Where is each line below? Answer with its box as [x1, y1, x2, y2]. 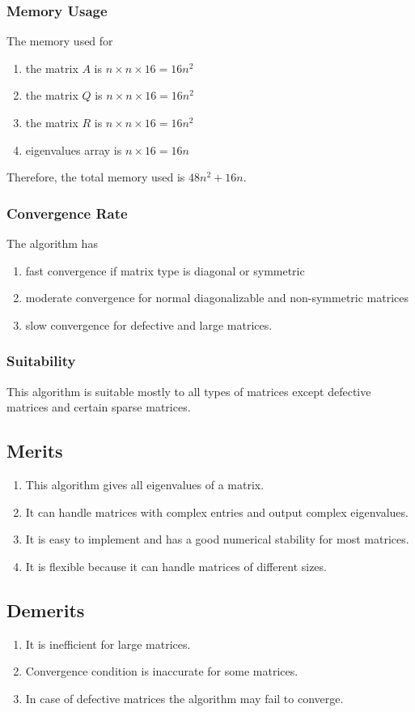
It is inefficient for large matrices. [25, 635, 191, 652]
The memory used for [6, 32, 113, 49]
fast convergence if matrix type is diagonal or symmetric [25, 262, 305, 279]
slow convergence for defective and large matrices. [25, 316, 273, 333]
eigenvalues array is [25, 141, 122, 158]
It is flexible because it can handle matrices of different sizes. [25, 557, 327, 574]
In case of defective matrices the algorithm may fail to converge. [25, 689, 344, 706]
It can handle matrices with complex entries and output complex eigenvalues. [25, 503, 409, 520]
